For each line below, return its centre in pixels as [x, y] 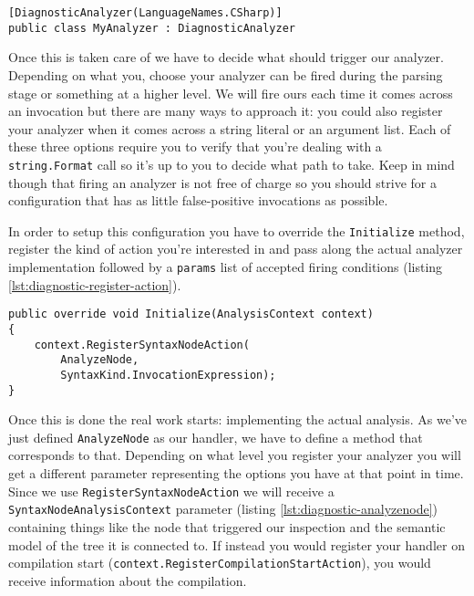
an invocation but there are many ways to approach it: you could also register [226, 111]
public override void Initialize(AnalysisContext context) [191, 314]
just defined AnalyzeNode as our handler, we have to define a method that [216, 437]
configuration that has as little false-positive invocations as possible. [198, 200]
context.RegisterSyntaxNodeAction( [142, 345]
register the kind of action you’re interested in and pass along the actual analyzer [236, 249]
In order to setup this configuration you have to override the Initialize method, [237, 230]
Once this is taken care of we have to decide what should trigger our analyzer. [226, 57]
